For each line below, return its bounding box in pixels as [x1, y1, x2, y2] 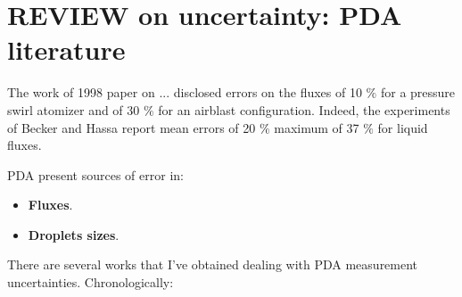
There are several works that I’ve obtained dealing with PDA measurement [7, 255, 418, 274]
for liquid [377, 118, 428, 136]
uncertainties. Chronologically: [7, 273, 174, 292]
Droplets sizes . [28, 225, 120, 243]
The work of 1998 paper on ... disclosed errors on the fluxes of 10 [7, 83, 362, 102]
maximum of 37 [274, 118, 359, 136]
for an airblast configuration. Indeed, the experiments [158, 100, 450, 119]
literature [7, 31, 126, 68]
